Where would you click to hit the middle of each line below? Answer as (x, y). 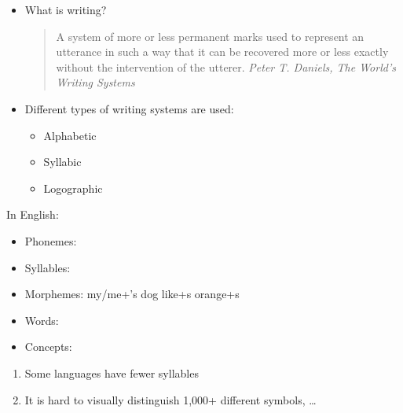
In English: (33, 214)
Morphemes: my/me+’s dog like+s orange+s (132, 294)
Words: (42, 320)
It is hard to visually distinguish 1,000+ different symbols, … (170, 399)
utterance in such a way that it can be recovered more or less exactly (222, 52)
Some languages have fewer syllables (112, 372)
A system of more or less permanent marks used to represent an (210, 36)
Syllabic (62, 162)
